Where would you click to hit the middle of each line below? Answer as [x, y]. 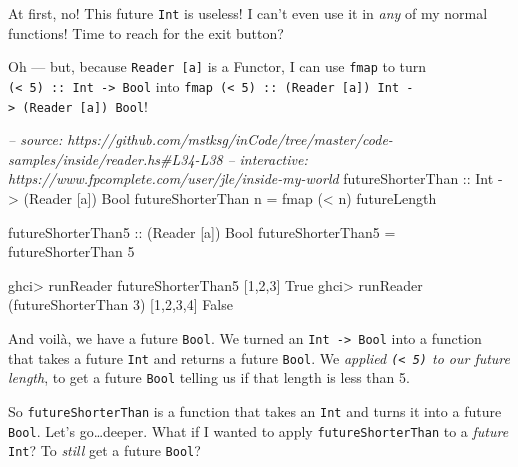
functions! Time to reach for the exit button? [146, 32]
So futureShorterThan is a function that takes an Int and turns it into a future [255, 410]
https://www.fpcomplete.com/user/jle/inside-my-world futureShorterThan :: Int [251, 178]
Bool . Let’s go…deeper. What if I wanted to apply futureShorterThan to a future [258, 430]
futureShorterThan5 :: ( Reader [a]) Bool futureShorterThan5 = [202, 231]
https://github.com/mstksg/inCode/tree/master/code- [230, 139]
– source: [35, 139]
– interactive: [267, 158]
